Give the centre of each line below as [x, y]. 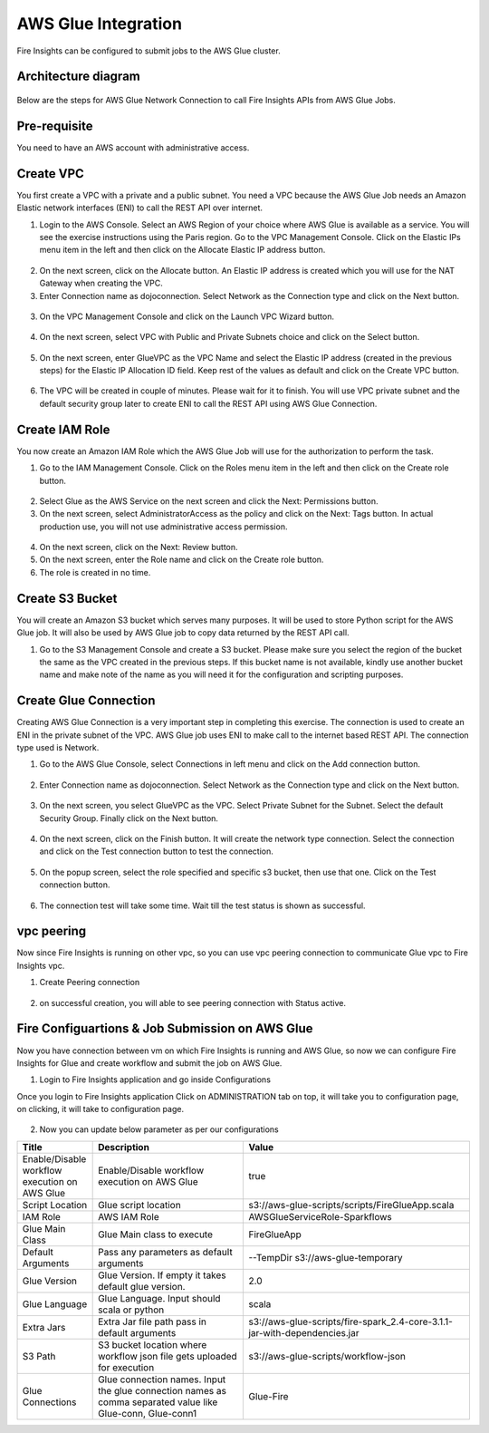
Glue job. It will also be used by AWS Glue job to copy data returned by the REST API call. [183, 633]
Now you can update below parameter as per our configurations [159, 1129]
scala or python [131, 1310]
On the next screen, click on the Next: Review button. [139, 547]
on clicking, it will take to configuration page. [101, 1109]
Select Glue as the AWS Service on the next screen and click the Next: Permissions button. [209, 501]
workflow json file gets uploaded [168, 1356]
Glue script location [139, 1205]
